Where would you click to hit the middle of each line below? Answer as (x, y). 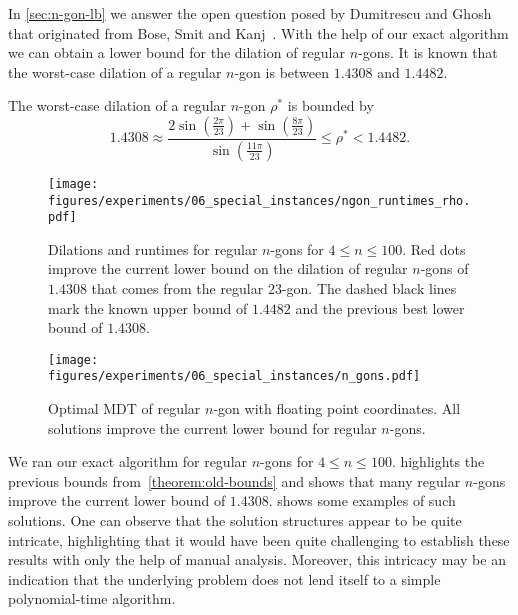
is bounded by (330, 105)
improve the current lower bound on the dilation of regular (228, 268)
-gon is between (282, 71)
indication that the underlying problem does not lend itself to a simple (224, 578)
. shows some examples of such (362, 500)
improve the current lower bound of (117, 500)
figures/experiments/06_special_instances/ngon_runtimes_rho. (259, 200)
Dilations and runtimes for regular (153, 248)
